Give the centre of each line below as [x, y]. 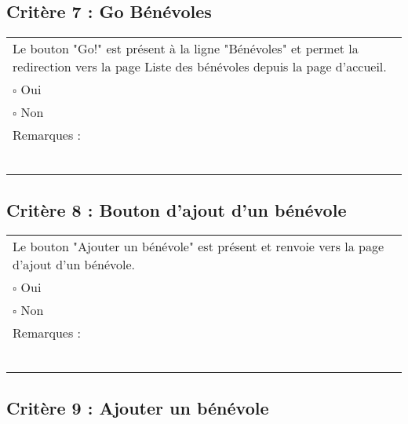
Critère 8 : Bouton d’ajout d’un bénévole [177, 209]
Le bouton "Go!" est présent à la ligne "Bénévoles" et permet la [186, 49]
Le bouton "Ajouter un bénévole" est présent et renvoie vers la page [199, 247]
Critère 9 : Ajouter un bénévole [138, 407]
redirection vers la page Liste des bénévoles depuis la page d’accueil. [200, 67]
